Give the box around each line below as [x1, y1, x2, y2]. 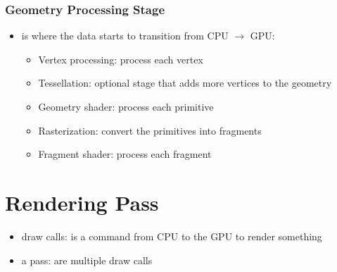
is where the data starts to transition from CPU [21, 28, 229, 43]
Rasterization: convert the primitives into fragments [38, 123, 262, 137]
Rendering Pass [5, 187, 159, 216]
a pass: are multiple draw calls [21, 252, 153, 267]
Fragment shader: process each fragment [38, 147, 212, 161]
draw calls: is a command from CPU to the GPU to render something [21, 228, 322, 243]
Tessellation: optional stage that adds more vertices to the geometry [38, 75, 332, 90]
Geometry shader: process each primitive [38, 99, 214, 113]
